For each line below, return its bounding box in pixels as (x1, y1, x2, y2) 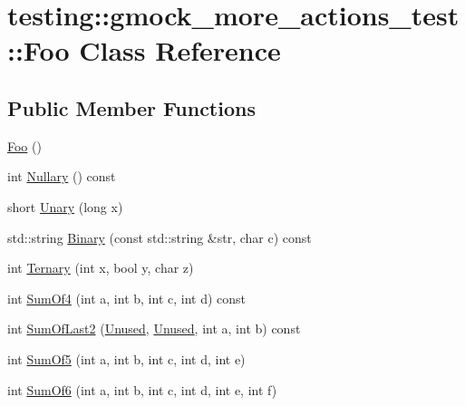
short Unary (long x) (7, 197, 123, 216)
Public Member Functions (7, 93, 256, 121)
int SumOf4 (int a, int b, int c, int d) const (7, 288, 247, 307)
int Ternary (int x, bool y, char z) (7, 258, 194, 277)
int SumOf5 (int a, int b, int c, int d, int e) (7, 349, 246, 368)
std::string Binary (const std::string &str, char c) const (7, 227, 312, 246)
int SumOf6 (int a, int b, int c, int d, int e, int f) (7, 380, 277, 399)
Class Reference (79, 32, 281, 69)
